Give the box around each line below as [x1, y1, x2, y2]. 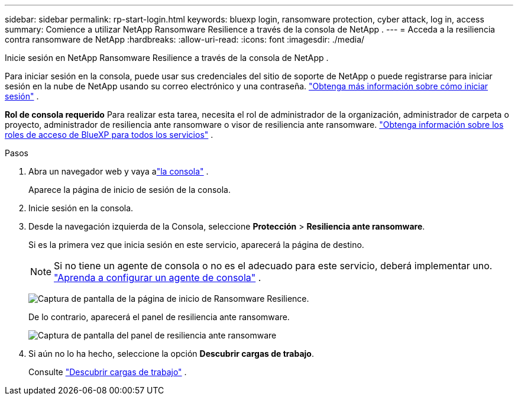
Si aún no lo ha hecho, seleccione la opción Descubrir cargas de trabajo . [28, 349, 314, 359]
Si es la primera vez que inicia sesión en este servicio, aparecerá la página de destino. [28, 240, 364, 250]
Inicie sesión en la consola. [28, 203, 134, 213]
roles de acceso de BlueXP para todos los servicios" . [5, 130, 213, 140]
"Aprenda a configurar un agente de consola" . [54, 272, 261, 283]
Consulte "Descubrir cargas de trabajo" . [28, 367, 187, 377]
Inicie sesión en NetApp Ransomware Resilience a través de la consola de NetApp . [5, 53, 329, 63]
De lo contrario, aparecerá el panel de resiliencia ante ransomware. [28, 312, 290, 322]
